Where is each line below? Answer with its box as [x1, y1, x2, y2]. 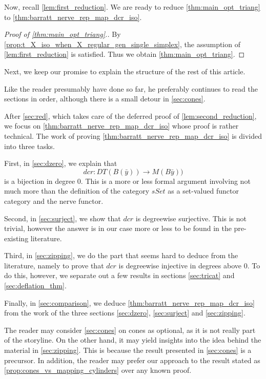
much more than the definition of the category [4, 185, 150, 196]
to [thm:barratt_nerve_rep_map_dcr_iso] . [4, 11, 142, 22]
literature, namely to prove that [4, 260, 104, 270]
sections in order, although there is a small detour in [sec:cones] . [4, 93, 206, 104]
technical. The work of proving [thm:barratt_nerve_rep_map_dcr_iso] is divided [4, 130, 262, 141]
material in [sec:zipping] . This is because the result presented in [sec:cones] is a [4, 345, 252, 355]
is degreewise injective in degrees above [118, 260, 241, 270]
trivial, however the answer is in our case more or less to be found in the [4, 223, 232, 234]
